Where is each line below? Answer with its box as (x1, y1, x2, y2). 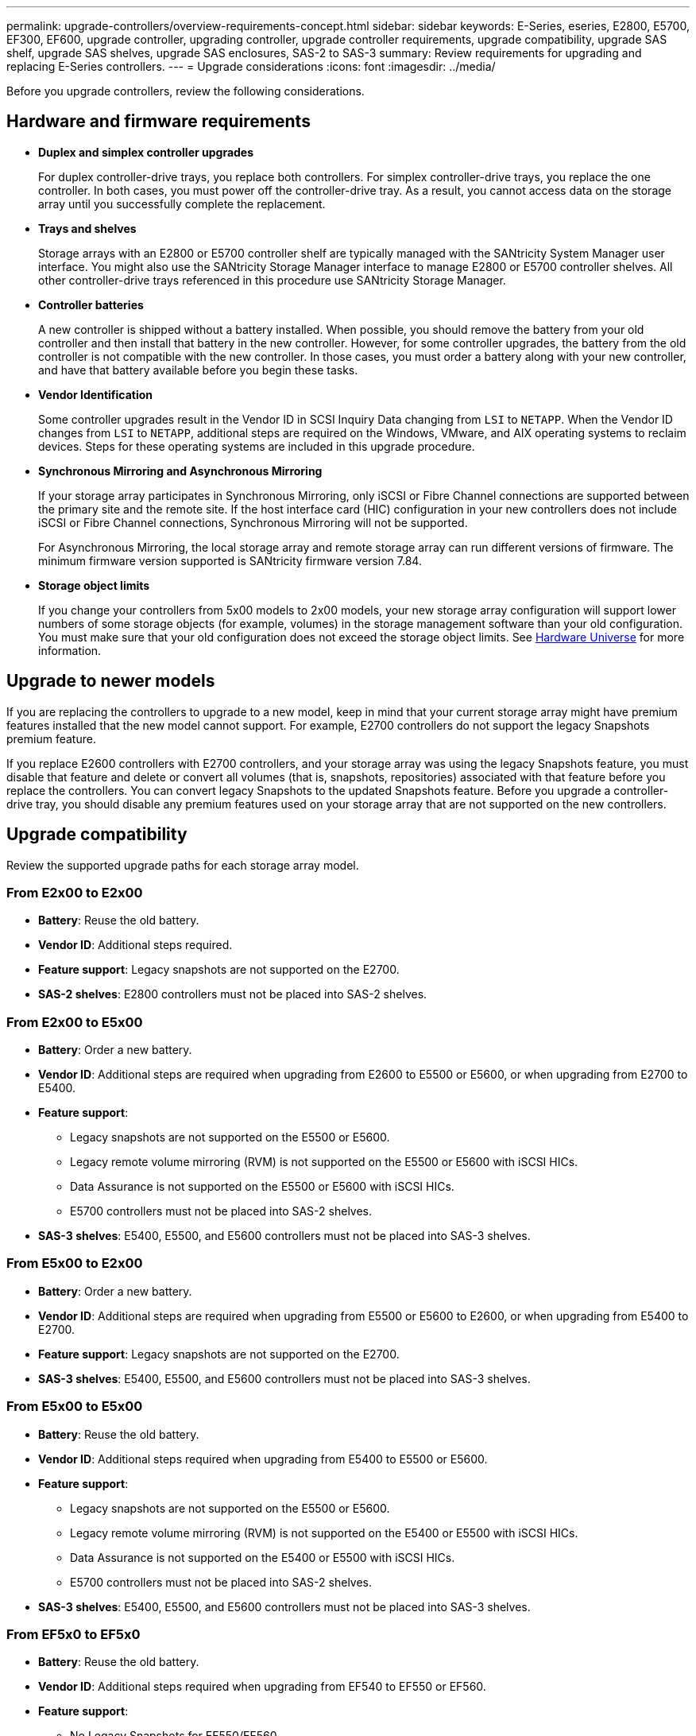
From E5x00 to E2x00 (6, 1255, 143, 1272)
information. (38, 643, 102, 657)
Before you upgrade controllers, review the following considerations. (6, 84, 365, 98)
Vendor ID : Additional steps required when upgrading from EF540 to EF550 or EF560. (38, 1680, 486, 1694)
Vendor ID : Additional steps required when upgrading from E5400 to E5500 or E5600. (38, 1451, 488, 1466)
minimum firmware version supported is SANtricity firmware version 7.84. (38, 553, 422, 568)
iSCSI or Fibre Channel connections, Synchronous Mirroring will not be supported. (38, 515, 468, 529)
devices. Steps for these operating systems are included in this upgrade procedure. (38, 439, 475, 453)
